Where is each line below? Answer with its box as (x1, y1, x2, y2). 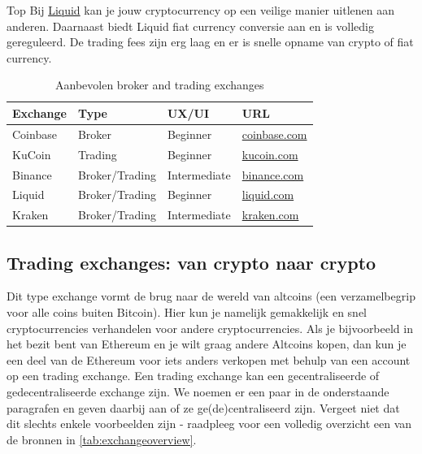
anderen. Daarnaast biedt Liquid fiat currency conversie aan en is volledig (7, 17, 374, 34)
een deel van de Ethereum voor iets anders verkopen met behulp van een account (7, 351, 411, 368)
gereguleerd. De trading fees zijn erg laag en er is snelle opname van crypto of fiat (7, 33, 414, 50)
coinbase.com (241, 125, 307, 142)
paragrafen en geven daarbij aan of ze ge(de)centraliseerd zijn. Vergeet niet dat (7, 399, 400, 416)
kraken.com (241, 206, 299, 223)
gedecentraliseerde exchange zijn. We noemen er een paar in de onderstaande (7, 383, 389, 400)
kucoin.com (241, 145, 298, 162)
